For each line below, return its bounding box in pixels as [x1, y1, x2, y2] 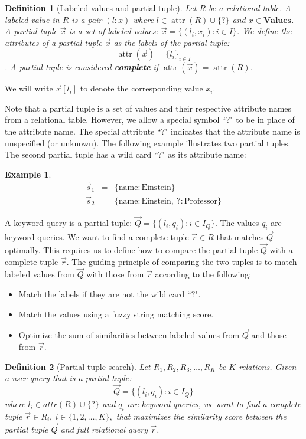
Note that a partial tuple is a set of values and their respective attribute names [5, 101, 292, 114]
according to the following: [155, 268, 252, 280]
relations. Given [239, 360, 297, 372]
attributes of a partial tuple [5, 36, 102, 48]
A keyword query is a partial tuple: [5, 217, 132, 229]
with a [269, 244, 293, 256]
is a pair [71, 13, 102, 25]
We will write [5, 82, 53, 94]
